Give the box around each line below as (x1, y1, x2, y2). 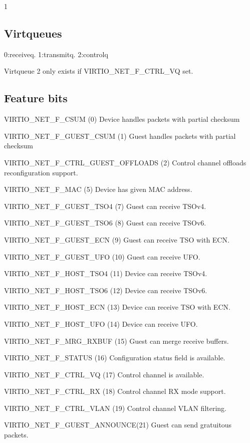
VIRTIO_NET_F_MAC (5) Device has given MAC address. (4, 184, 192, 194)
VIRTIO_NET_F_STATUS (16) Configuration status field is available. (4, 352, 225, 363)
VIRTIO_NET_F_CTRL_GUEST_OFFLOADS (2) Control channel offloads (4, 157, 246, 167)
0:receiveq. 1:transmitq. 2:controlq (4, 49, 108, 59)
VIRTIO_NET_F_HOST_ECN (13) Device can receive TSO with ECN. (4, 302, 230, 312)
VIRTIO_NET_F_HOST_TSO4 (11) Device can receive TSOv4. (4, 268, 207, 279)
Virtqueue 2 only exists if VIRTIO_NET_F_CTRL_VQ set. (4, 66, 193, 76)
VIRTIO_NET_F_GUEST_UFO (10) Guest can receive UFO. (4, 251, 200, 262)
